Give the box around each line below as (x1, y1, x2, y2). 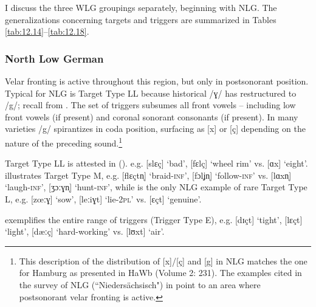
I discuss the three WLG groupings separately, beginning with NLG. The (5, 1, 277, 13)
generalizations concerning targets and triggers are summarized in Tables (5, 13, 276, 26)
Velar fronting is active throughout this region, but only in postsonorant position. (5, 75, 309, 87)
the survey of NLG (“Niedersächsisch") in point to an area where (19, 278, 261, 291)
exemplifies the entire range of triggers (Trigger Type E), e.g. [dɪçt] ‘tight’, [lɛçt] (5, 213, 303, 226)
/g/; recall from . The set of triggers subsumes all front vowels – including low (5, 98, 296, 111)
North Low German (5, 50, 104, 66)
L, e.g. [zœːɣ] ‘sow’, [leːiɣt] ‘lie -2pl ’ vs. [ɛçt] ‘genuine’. (5, 193, 202, 205)
